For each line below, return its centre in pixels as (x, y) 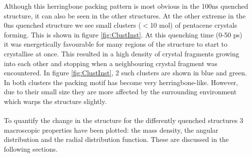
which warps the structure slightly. (55, 101)
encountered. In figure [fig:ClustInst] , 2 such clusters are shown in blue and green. (126, 73)
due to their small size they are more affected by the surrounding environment (120, 92)
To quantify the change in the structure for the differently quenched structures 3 (124, 120)
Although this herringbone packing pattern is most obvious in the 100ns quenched (126, 6)
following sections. (31, 148)
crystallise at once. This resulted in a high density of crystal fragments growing (122, 53)
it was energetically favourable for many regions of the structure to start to (116, 44)
